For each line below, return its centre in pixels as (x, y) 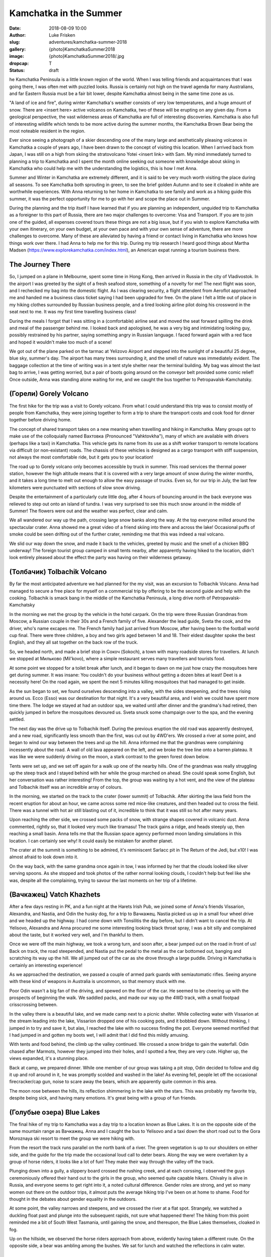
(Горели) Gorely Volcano (49, 394)
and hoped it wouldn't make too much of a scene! (61, 342)
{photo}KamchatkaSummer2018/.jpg (87, 56)
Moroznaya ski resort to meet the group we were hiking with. (72, 1138)
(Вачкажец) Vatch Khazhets (55, 895)
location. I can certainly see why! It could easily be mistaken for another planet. (91, 841)
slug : (15, 42)
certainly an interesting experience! (46, 965)
